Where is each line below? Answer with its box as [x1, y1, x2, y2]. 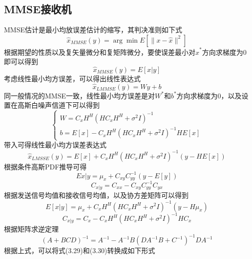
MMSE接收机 [4, 1, 72, 17]
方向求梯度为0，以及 [176, 90, 242, 100]
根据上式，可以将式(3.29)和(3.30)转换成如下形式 [4, 245, 155, 256]
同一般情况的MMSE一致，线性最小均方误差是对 [4, 90, 155, 100]
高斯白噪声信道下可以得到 [17, 100, 100, 110]
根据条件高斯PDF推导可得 [4, 161, 87, 171]
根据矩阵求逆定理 [4, 224, 59, 234]
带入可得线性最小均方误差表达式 [4, 140, 106, 150]
